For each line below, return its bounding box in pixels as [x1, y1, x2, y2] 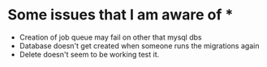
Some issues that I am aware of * [7, 6, 234, 24]
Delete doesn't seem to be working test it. [19, 49, 160, 59]
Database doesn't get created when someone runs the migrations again [19, 40, 260, 50]
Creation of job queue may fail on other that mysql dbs [19, 32, 202, 42]
